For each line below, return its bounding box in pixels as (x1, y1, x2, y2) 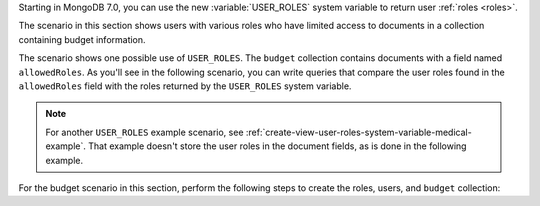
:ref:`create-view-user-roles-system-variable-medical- (245, 126, 472, 138)
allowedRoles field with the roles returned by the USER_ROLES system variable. (18, 80, 352, 92)
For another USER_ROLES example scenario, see (45, 126, 244, 138)
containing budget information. (18, 33, 146, 45)
